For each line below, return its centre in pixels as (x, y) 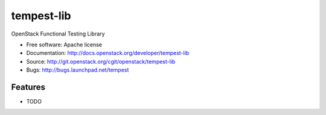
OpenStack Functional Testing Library (58, 34)
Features (28, 87)
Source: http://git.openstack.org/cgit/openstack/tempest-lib (101, 61)
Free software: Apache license (64, 45)
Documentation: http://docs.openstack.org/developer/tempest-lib (108, 53)
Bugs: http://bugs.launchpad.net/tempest (78, 70)
